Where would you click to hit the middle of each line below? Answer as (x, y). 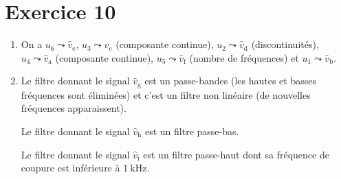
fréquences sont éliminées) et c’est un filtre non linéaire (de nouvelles (166, 94)
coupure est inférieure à (70, 168)
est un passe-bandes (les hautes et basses (230, 81)
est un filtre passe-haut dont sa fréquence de (236, 154)
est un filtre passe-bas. (192, 131)
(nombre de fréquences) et (244, 57)
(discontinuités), (285, 44)
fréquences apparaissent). (74, 108)
